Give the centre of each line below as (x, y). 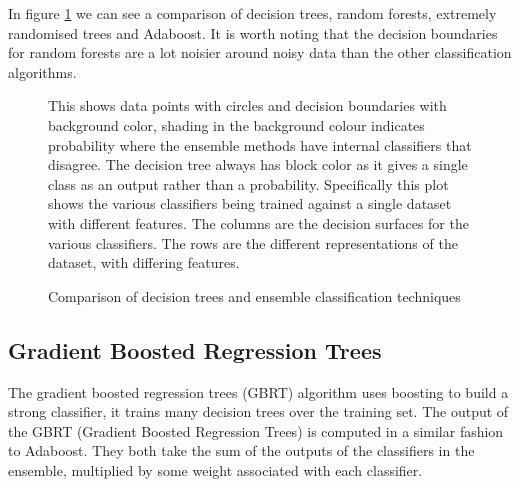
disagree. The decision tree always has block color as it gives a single (258, 164)
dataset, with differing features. (144, 262)
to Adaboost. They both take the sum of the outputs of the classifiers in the (241, 450)
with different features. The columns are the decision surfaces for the (258, 222)
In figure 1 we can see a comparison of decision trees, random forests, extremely (252, 13)
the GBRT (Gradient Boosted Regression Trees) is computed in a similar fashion (256, 430)
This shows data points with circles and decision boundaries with (247, 105)
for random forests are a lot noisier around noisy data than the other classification (260, 52)
